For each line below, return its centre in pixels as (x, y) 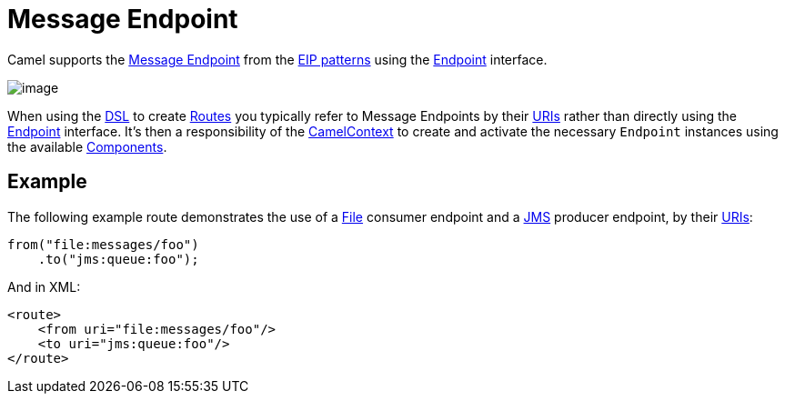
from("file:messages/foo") (103, 244)
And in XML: (44, 286)
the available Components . (87, 146)
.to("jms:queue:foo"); (118, 259)
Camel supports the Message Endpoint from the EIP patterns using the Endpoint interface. (277, 59)
